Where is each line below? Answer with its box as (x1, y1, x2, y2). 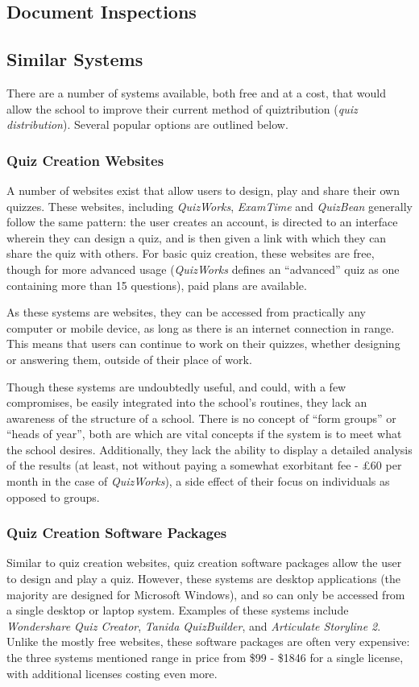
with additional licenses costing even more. (6, 664, 218, 681)
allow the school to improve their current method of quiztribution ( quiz (6, 100, 358, 117)
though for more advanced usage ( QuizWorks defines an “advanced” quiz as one (6, 260, 400, 277)
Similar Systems (6, 47, 143, 72)
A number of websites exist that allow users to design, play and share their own (6, 181, 400, 198)
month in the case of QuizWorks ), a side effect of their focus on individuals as (6, 473, 390, 490)
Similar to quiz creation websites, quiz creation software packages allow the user (6, 554, 402, 571)
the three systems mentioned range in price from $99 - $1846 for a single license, (6, 649, 404, 666)
